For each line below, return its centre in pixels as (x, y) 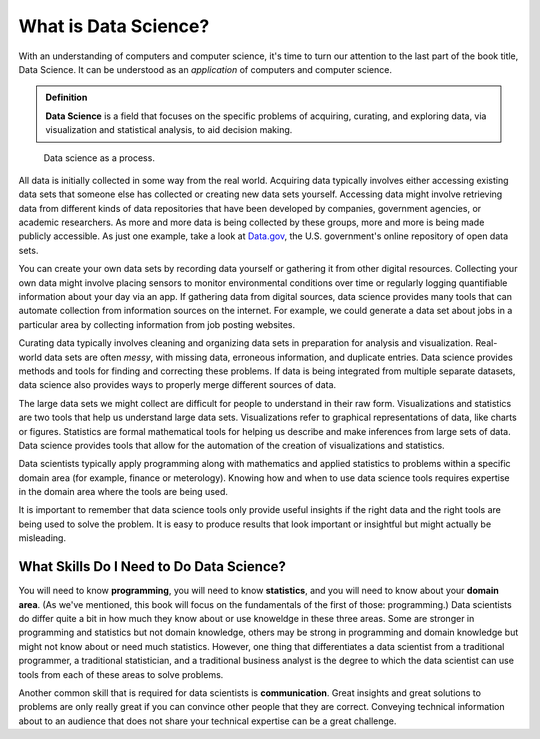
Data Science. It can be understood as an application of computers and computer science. (205, 69)
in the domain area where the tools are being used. (123, 492)
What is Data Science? (114, 26)
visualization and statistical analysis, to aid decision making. (169, 130)
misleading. (42, 538)
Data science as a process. (99, 157)
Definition (66, 97)
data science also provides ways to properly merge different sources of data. (177, 385)
